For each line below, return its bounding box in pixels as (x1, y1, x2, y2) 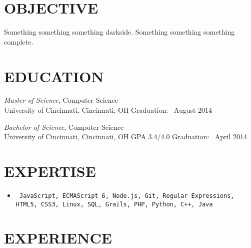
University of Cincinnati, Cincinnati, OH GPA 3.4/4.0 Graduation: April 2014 (4, 131, 247, 142)
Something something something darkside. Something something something (4, 27, 235, 37)
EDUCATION (4, 66, 104, 86)
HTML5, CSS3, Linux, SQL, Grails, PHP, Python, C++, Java (15, 200, 213, 208)
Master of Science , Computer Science (4, 95, 118, 105)
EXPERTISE (4, 161, 96, 181)
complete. (4, 36, 33, 47)
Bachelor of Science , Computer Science (4, 121, 124, 132)
